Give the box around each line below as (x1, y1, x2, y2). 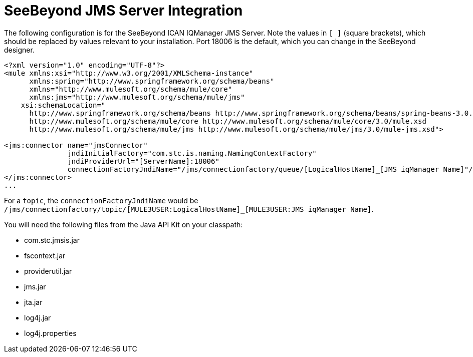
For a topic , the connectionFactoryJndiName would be (4, 196, 198, 205)
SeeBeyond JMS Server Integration (4, 2, 243, 19)
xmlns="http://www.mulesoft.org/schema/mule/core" (29, 85, 232, 93)
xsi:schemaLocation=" (21, 101, 106, 109)
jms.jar (24, 282, 46, 291)
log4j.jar (24, 313, 51, 322)
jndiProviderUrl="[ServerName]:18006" (67, 157, 219, 165)
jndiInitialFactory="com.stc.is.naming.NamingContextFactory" (67, 149, 317, 157)
